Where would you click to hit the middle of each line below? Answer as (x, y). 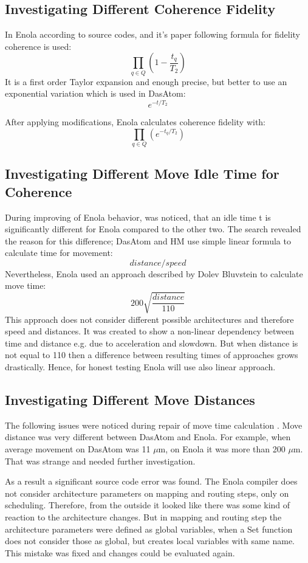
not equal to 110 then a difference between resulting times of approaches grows (152, 355)
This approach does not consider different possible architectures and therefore (149, 319)
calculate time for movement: (59, 253)
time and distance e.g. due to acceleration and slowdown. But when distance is (152, 343)
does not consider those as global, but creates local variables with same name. (150, 541)
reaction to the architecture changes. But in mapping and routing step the (143, 516)
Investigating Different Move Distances (130, 399)
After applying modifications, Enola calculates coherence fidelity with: (135, 121)
